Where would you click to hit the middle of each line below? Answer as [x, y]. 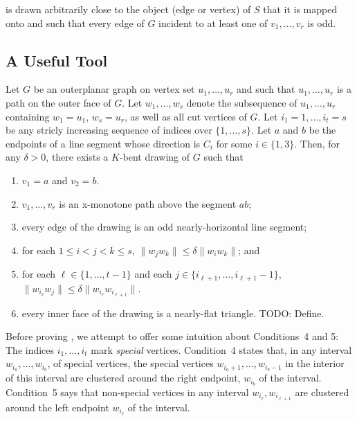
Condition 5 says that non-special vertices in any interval [127, 392]
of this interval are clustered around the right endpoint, [123, 378]
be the [322, 130]
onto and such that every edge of [75, 23]
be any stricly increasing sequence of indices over [109, 130]
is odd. [322, 23]
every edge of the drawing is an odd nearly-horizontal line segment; [164, 227]
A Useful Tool [57, 60]
